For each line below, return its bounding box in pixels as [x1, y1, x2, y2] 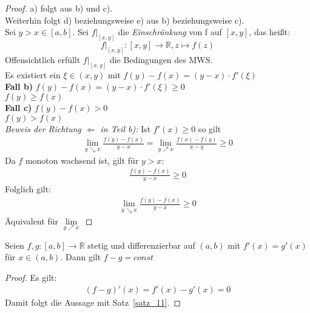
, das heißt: [249, 25, 291, 38]
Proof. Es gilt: [5, 271, 57, 284]
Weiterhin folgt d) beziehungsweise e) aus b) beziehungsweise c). [5, 13, 244, 26]
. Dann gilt [60, 251, 101, 263]
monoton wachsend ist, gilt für [25, 153, 139, 166]
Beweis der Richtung [5, 122, 81, 135]
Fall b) [5, 80, 33, 93]
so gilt [198, 122, 221, 135]
